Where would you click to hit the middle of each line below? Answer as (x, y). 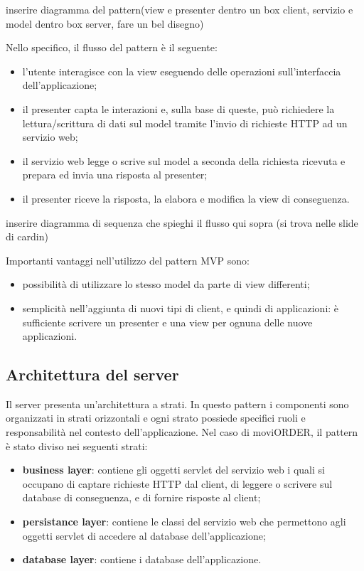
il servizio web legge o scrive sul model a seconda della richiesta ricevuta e (184, 160)
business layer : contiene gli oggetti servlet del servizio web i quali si (173, 470)
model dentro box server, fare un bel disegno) (105, 23)
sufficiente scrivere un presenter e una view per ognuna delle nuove (167, 322)
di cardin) (27, 236)
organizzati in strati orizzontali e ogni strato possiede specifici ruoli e (156, 418)
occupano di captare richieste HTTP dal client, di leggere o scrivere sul (177, 483)
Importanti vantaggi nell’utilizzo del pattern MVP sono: (128, 260)
